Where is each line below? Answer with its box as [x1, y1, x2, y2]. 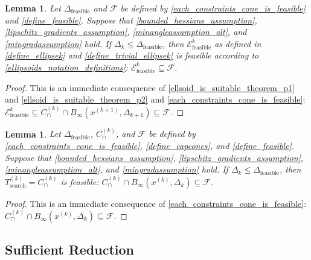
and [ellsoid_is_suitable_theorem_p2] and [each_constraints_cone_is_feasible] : [5, 93, 306, 106]
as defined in [214, 37, 261, 49]
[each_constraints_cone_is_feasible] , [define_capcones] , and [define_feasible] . [5, 139, 295, 151]
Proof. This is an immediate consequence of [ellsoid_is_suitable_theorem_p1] [5, 81, 295, 94]
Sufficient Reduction [5, 240, 134, 259]
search [10, 182, 26, 189]
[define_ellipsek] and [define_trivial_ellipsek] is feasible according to [5, 49, 259, 62]
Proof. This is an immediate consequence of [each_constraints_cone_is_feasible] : [5, 197, 307, 209]
